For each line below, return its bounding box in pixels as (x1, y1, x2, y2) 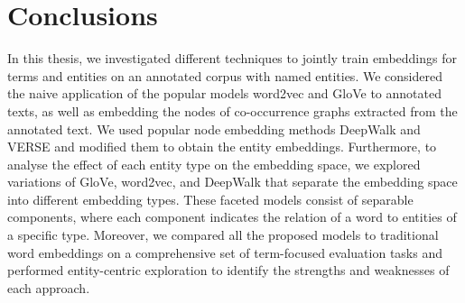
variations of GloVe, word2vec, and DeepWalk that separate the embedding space (7, 172, 458, 191)
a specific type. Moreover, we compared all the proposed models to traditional (7, 225, 439, 244)
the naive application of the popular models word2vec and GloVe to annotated (7, 84, 442, 103)
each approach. (7, 278, 90, 297)
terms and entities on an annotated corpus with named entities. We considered (7, 66, 442, 85)
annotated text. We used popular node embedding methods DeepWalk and (7, 119, 421, 138)
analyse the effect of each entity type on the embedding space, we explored (7, 154, 421, 173)
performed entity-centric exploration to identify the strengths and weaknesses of (7, 261, 450, 280)
